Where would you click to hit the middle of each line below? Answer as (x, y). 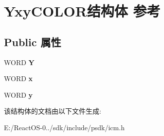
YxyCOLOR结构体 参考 (82, 11)
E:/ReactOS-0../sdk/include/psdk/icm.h (64, 127)
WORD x (18, 78)
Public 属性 (33, 42)
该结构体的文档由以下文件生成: (53, 111)
